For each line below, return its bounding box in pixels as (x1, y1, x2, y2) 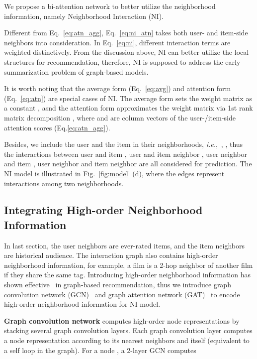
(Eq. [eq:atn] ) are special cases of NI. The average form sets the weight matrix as (4, 93, 252, 103)
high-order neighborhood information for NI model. (4, 299, 161, 309)
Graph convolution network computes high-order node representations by (4, 315, 240, 326)
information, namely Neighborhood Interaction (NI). (4, 10, 164, 21)
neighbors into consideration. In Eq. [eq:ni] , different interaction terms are (4, 37, 231, 47)
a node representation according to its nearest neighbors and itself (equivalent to (4, 335, 250, 346)
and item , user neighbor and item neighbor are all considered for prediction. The (4, 158, 252, 169)
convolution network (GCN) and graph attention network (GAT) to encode (4, 289, 240, 299)
